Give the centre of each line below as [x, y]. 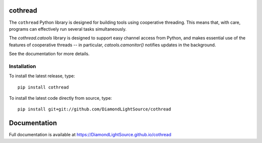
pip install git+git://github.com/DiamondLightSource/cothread [94, 109]
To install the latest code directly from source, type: [60, 98]
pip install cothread [43, 87]
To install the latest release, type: [42, 76]
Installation [23, 66]
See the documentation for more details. [49, 54]
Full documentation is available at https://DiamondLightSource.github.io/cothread [90, 135]
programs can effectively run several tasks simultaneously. [68, 29]
